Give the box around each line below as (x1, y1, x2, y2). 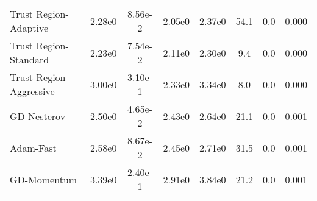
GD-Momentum (10, 172, 77, 186)
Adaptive (10, 21, 49, 35)
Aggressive (10, 84, 55, 98)
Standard (10, 52, 49, 66)
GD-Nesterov (10, 108, 66, 123)
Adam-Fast (10, 140, 57, 155)
